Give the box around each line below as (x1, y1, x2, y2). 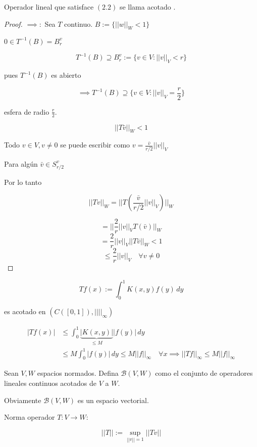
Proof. (4, 18, 23, 29)
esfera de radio (4, 106, 49, 117)
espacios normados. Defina (37, 368, 119, 378)
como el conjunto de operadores (155, 368, 253, 378)
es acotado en (4, 306, 46, 317)
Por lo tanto (4, 176, 42, 187)
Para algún (4, 158, 38, 169)
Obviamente (4, 394, 41, 405)
